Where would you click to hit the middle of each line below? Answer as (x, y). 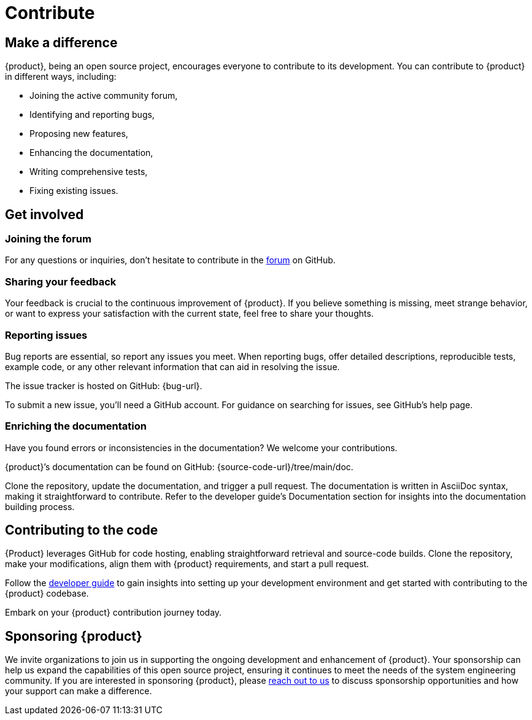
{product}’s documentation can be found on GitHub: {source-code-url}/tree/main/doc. (179, 466)
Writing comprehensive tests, (89, 172)
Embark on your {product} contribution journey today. (114, 613)
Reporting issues (46, 335)
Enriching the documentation (76, 426)
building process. (40, 506)
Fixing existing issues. (74, 191)
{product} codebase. (47, 594)
